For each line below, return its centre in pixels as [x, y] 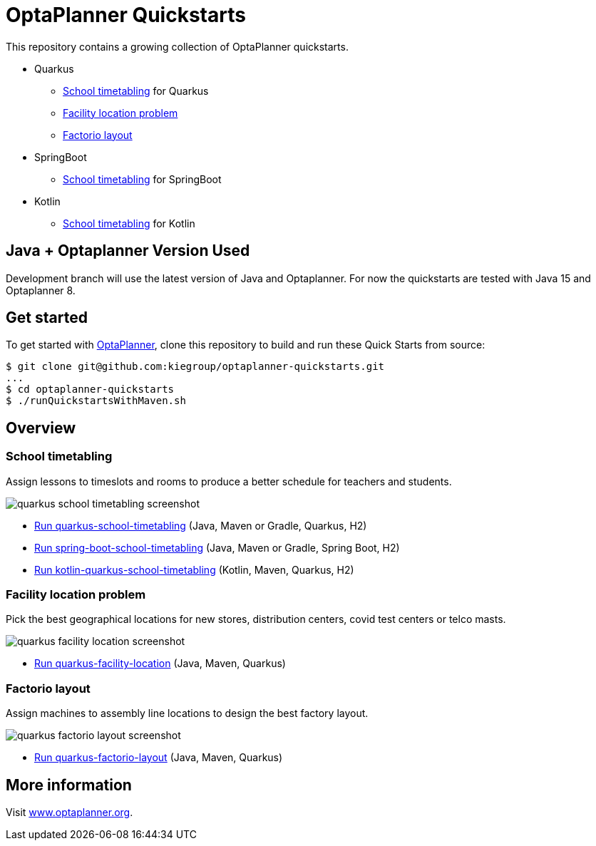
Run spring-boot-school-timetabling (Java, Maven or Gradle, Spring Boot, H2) [217, 547]
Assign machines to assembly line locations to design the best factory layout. [187, 713]
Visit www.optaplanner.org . [70, 812]
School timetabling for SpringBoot [142, 179]
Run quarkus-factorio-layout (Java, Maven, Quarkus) [159, 758]
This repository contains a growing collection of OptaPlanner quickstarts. [177, 46]
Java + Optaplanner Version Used [128, 251]
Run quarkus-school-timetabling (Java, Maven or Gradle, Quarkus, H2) [201, 525]
